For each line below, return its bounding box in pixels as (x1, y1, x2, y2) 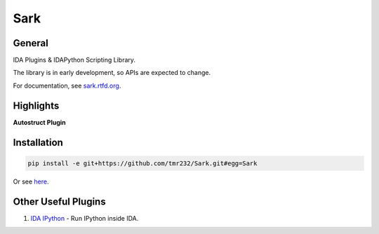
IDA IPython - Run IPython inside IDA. (30, 214, 139, 222)
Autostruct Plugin (13, 118, 66, 126)
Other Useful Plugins (13, 195, 106, 207)
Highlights (13, 99, 60, 111)
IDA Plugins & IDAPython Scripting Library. (13, 56, 136, 64)
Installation (13, 137, 63, 149)
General (13, 37, 49, 49)
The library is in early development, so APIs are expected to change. (13, 69, 211, 77)
